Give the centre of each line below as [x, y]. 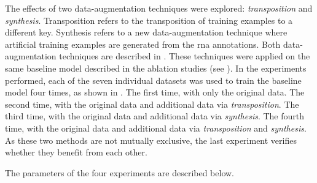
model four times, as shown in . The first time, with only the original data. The [155, 92]
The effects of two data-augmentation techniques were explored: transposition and [159, 8]
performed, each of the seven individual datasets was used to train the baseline [153, 80]
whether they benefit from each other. [76, 152]
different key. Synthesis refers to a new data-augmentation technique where [146, 32]
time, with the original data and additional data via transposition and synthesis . [156, 128]
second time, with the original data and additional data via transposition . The [152, 104]
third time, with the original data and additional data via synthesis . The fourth [155, 116]
